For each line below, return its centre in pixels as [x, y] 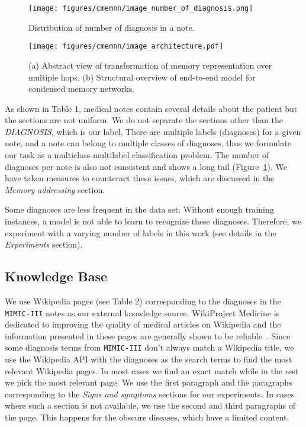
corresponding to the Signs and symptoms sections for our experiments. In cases [150, 394]
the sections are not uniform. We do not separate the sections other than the [144, 120]
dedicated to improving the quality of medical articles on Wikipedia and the [143, 324]
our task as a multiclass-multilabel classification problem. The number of [137, 155]
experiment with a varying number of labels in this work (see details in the [141, 232]
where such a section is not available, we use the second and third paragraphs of [150, 405]
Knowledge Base [56, 276]
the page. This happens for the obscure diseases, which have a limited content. [147, 417]
